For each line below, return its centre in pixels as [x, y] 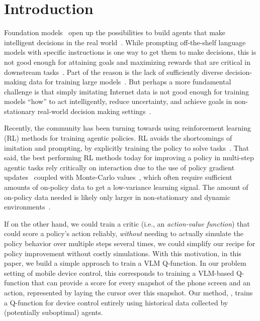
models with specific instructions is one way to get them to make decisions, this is [130, 52]
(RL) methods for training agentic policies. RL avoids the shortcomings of [118, 138]
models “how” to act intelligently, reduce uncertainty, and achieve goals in [118, 101]
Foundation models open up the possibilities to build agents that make [115, 32]
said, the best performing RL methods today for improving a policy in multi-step [129, 157]
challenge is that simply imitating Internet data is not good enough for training [126, 91]
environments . [27, 207]
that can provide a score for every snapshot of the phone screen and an [141, 283]
